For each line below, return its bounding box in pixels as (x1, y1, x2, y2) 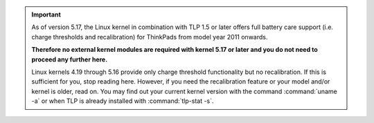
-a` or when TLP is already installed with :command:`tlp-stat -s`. (31, 97, 214, 105)
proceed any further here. (31, 55, 108, 64)
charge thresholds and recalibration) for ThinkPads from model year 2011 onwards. (31, 32, 268, 41)
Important (31, 10, 62, 19)
